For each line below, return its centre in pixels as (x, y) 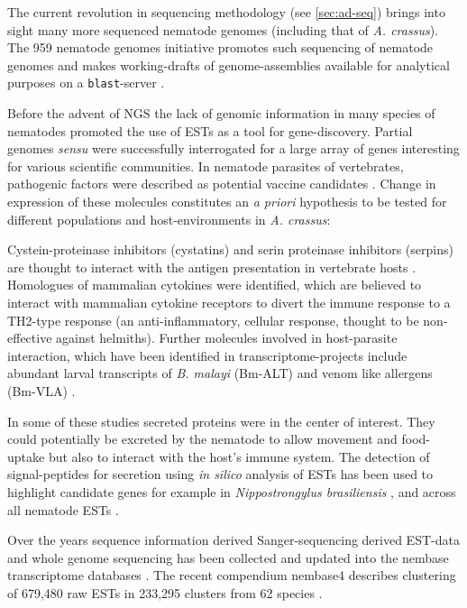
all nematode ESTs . (63, 509)
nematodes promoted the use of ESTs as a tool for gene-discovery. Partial (210, 130)
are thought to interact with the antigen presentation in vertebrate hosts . (212, 267)
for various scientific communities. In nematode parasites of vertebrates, (206, 166)
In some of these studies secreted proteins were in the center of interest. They (221, 421)
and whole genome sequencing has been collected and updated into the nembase (228, 557)
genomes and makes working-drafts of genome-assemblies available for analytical (229, 64)
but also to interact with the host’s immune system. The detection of (239, 456)
